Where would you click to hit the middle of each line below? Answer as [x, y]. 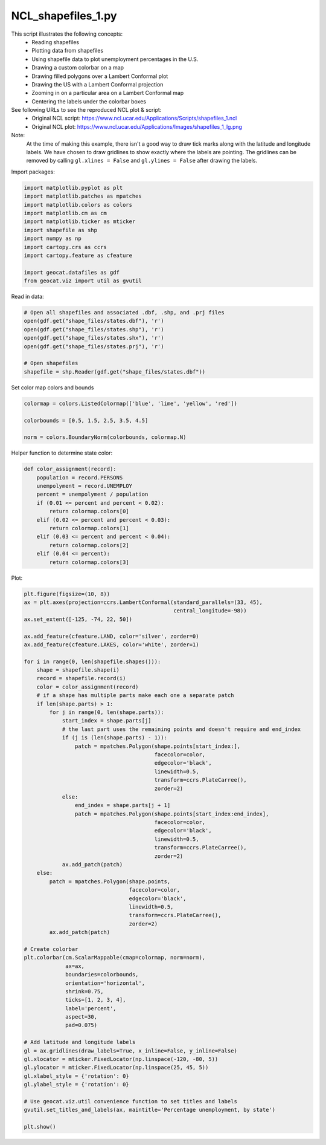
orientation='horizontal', [105, 983]
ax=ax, [75, 966]
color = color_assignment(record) [88, 687]
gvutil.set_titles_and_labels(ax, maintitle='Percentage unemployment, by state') [150, 1110]
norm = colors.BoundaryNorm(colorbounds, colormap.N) [105, 437]
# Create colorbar [51, 949]
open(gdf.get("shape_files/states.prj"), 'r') [94, 346]
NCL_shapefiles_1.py [64, 16]
